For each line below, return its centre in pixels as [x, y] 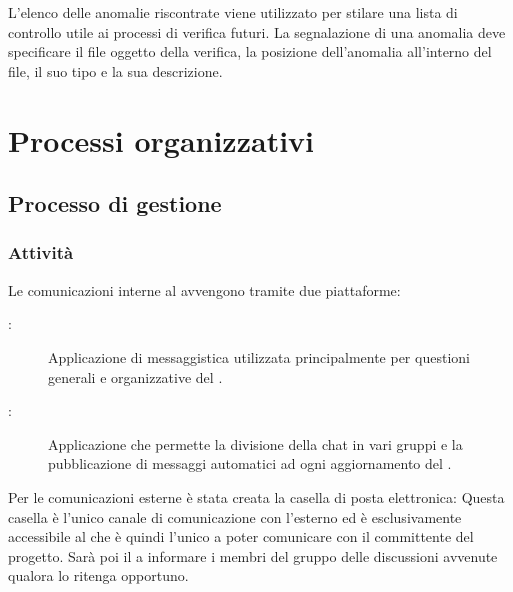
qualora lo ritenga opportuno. [98, 575]
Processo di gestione [115, 203]
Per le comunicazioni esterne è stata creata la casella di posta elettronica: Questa [256, 496]
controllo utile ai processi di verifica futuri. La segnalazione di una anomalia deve [257, 31]
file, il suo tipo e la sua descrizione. [115, 70]
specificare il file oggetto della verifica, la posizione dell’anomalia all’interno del [250, 51]
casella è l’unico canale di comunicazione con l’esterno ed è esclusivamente [235, 516]
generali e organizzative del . [135, 376]
